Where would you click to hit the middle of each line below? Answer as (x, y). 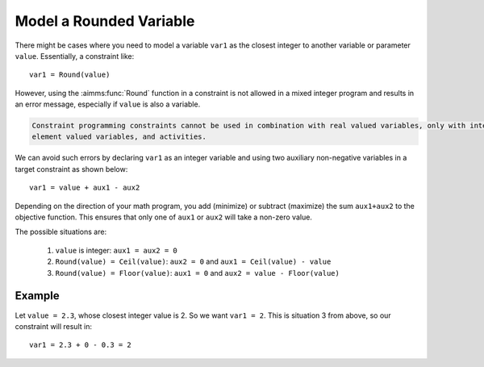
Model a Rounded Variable (105, 21)
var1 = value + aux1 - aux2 (85, 188)
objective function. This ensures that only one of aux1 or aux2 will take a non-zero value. (163, 217)
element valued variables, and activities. (119, 137)
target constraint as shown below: (71, 169)
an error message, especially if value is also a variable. (108, 104)
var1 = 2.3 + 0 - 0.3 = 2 (81, 345)
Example (37, 296)
